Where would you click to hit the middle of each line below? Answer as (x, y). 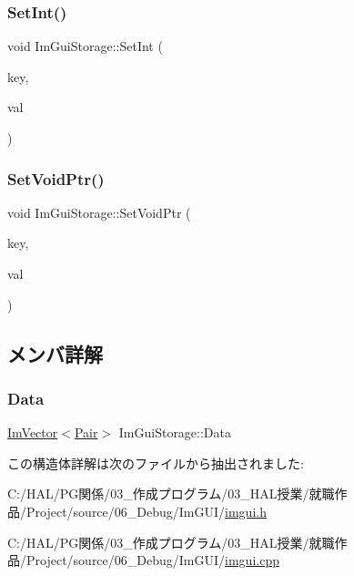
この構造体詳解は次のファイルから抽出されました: (156, 463)
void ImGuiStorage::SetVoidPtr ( (99, 212)
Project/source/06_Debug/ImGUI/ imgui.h (146, 511)
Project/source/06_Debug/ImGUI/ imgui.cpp (152, 560)
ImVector (33, 432)
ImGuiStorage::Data (175, 432)
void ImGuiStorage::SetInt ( (85, 46)
